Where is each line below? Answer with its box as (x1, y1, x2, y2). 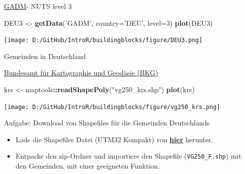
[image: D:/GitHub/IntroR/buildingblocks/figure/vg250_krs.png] (4, 103, 220, 111)
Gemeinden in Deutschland (4, 51, 86, 61)
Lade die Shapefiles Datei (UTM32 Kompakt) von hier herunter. (15, 134, 213, 144)
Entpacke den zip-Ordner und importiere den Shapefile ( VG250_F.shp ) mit (15, 151, 242, 161)
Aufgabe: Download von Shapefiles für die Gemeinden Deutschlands (4, 117, 210, 128)
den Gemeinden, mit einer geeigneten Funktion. (15, 161, 160, 171)
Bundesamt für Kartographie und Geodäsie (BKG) (4, 67, 158, 78)
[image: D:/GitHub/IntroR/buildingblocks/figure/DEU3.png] (4, 37, 202, 44)
